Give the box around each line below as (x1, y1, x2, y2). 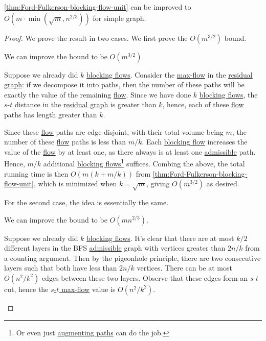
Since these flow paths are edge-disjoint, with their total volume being (4, 126, 224, 137)
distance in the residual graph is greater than (14, 99, 157, 110)
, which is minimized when (33, 178, 117, 189)
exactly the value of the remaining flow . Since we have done (4, 89, 191, 100)
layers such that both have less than (4, 262, 117, 273)
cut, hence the (4, 283, 49, 294)
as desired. (206, 178, 239, 189)
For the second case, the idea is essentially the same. (4, 197, 169, 207)
